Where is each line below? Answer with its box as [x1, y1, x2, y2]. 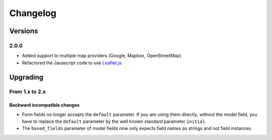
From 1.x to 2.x [9, 88, 46, 95]
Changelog [9, 8, 56, 19]
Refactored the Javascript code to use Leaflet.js [22, 59, 122, 65]
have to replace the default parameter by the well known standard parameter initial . [22, 118, 207, 124]
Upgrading [9, 73, 44, 82]
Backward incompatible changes [9, 102, 80, 108]
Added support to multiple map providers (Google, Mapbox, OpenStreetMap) [22, 53, 181, 59]
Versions [9, 27, 38, 35]
